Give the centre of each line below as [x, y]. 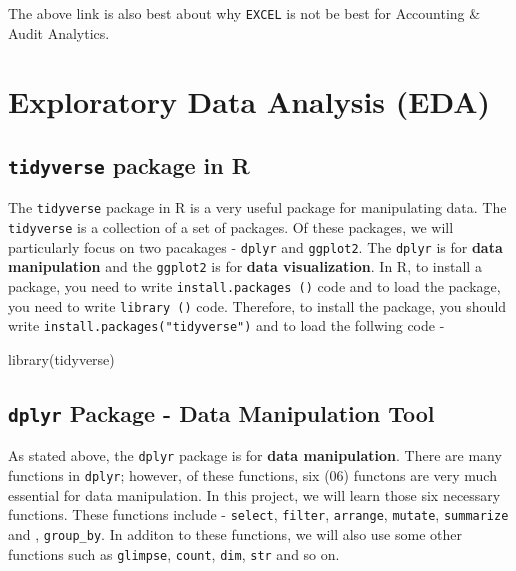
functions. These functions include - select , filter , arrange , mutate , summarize [258, 514]
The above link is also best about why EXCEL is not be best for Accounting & [244, 13]
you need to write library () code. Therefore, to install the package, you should [257, 305]
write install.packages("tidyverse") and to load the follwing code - [226, 325]
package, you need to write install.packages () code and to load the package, [254, 286]
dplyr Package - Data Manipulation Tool [221, 412]
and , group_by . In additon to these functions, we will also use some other [235, 533]
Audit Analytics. [59, 32]
